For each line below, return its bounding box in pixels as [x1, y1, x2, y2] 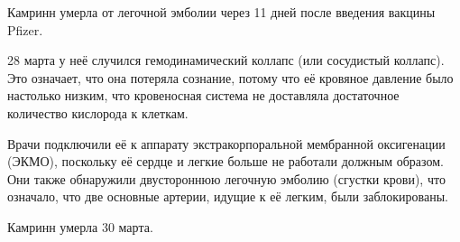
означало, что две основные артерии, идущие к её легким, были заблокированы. [7, 187, 448, 206]
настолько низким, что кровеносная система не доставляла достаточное [7, 86, 400, 105]
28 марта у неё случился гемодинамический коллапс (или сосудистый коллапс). [7, 51, 445, 70]
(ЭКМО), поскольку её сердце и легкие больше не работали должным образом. [7, 152, 444, 171]
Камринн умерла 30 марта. [7, 217, 153, 236]
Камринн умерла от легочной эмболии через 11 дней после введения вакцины [7, 3, 436, 21]
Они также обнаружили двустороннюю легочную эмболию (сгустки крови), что [7, 169, 446, 188]
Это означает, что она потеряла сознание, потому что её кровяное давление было [7, 68, 454, 87]
